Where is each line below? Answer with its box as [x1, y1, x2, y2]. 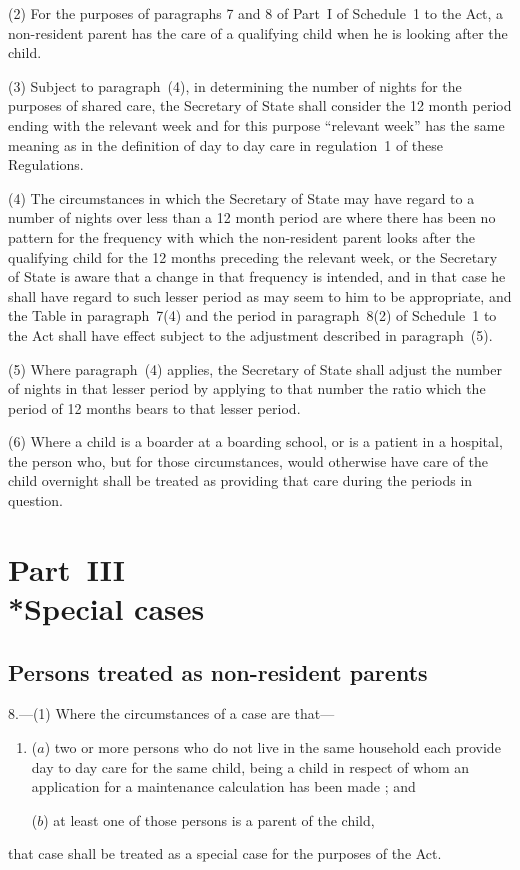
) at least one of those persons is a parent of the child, [43, 809, 375, 830]
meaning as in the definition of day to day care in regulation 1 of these [8, 134, 444, 155]
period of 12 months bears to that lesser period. [8, 397, 301, 418]
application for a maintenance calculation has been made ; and [31, 776, 416, 797]
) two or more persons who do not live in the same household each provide [44, 737, 501, 758]
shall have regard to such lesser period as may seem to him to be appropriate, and [8, 285, 512, 306]
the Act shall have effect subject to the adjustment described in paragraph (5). [8, 324, 493, 345]
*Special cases [8, 588, 205, 629]
